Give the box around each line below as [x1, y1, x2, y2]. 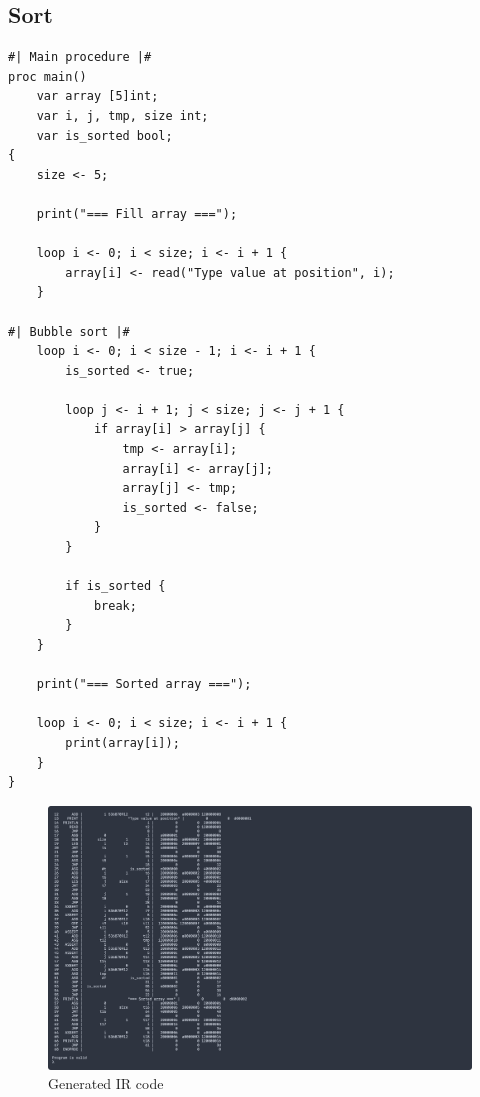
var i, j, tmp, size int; [36, 108, 209, 123]
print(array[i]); [65, 735, 180, 750]
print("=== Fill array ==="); [36, 206, 238, 221]
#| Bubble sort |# [8, 324, 130, 339]
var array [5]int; [36, 89, 159, 104]
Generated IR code [48, 1073, 164, 1094]
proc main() [8, 69, 87, 84]
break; [93, 598, 137, 613]
